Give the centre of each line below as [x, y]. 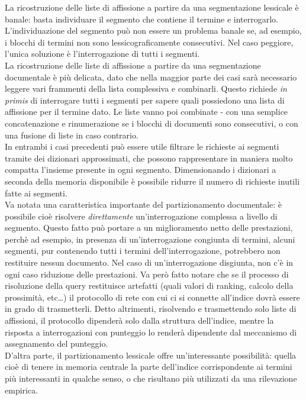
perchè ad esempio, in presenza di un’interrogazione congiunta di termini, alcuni [150, 239]
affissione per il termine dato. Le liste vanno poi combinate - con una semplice [146, 112]
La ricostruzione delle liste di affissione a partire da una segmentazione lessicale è [152, 7]
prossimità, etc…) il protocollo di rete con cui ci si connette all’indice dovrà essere [152, 297]
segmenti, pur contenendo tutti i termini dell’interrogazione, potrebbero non [143, 251]
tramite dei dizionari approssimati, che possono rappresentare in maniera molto [149, 158]
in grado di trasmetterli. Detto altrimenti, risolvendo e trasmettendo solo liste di [151, 309]
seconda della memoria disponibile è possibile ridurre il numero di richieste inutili [152, 181]
